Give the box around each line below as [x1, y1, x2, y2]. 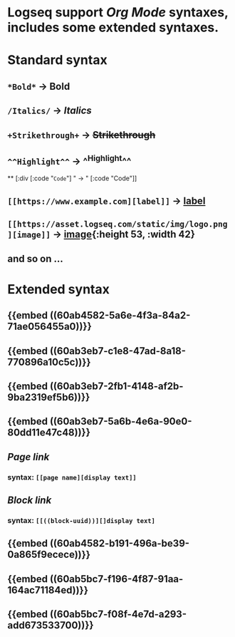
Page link [7, 450, 50, 463]
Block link [7, 494, 52, 506]
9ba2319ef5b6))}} [7, 391, 90, 403]
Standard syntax [7, 52, 108, 68]
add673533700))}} [7, 619, 94, 631]
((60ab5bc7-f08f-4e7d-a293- [49, 608, 187, 621]
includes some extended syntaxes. [7, 19, 219, 36]
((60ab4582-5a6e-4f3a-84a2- [49, 309, 191, 321]
